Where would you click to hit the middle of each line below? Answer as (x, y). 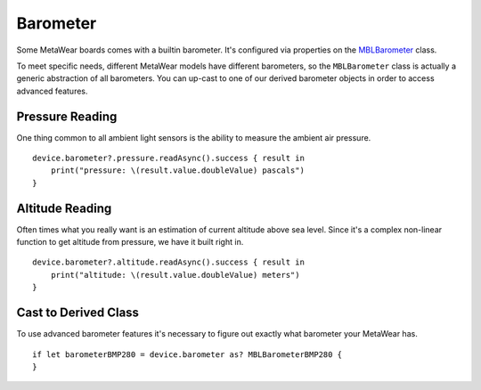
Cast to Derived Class (78, 313)
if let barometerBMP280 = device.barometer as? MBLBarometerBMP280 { (188, 354)
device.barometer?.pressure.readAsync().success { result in (168, 158)
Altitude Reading (64, 208)
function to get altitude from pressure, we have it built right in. (130, 242)
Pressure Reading (67, 116)
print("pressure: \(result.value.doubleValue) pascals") (177, 171)
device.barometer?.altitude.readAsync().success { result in (168, 262)
